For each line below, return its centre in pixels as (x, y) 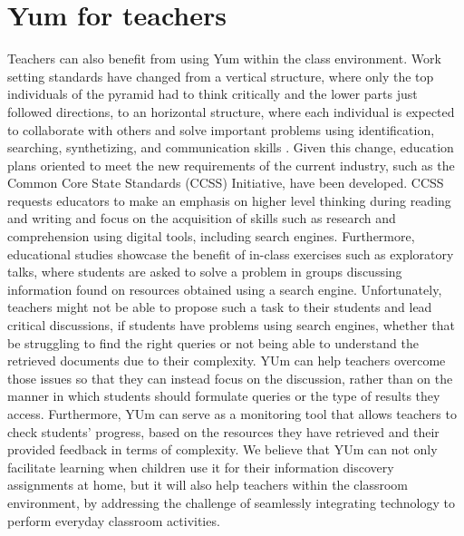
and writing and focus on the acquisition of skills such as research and (202, 218)
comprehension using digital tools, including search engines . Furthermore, (211, 236)
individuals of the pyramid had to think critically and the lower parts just (213, 94)
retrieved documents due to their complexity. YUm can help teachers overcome (227, 361)
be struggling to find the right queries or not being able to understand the (213, 342)
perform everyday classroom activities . (114, 520)
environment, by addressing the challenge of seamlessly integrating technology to (231, 502)
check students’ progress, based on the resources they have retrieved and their (223, 431)
